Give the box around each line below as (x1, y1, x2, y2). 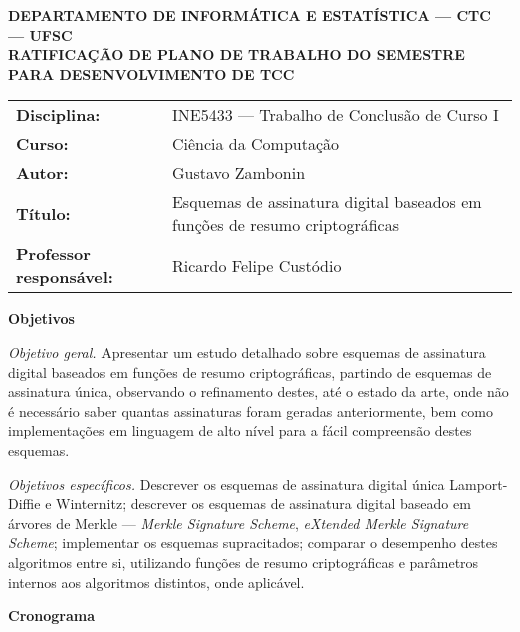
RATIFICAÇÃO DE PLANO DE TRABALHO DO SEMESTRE (8, 44, 465, 65)
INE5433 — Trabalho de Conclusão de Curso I (171, 103, 499, 127)
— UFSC (8, 24, 73, 45)
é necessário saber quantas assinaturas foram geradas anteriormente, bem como (8, 400, 493, 421)
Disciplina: (16, 103, 101, 127)
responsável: (16, 265, 113, 289)
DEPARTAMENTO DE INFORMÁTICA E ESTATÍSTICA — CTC (8, 5, 491, 25)
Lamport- (449, 473, 508, 494)
